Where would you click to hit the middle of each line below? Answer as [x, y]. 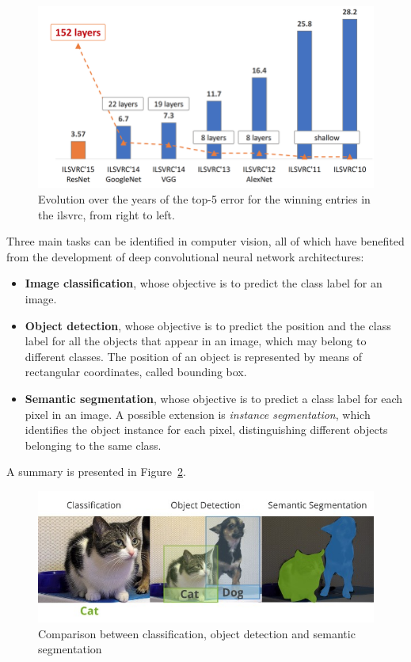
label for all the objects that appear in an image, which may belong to [196, 341]
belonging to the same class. [93, 445]
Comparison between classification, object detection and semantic [197, 633]
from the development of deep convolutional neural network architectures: [185, 256]
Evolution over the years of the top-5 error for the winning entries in [204, 199]
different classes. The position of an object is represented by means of [194, 356]
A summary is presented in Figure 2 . [96, 472]
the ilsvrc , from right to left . [107, 214]
